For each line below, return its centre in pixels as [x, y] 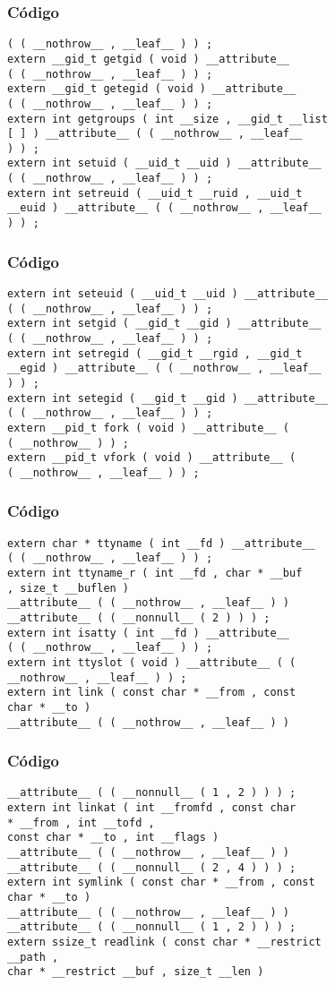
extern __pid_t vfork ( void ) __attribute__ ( [152, 458]
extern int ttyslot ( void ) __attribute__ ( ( [152, 662]
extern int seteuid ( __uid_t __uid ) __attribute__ [167, 293]
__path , [33, 957]
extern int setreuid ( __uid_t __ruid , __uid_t [155, 193]
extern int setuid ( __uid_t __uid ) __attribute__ [164, 163]
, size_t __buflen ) [69, 588]
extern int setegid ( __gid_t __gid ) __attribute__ [167, 398]
